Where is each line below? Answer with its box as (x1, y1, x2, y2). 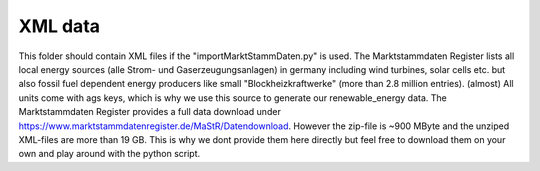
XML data (18, 15, 100, 37)
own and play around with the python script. (18, 148, 201, 160)
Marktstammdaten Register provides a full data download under (18, 106, 282, 118)
